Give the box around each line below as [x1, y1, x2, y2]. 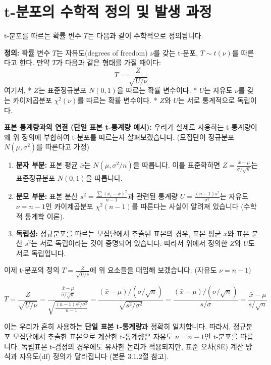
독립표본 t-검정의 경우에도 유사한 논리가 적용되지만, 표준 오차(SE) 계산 [21, 341, 244, 351]
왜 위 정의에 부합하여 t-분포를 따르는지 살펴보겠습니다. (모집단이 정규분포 [4, 131, 235, 142]
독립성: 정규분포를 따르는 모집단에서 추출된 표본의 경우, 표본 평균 [16, 228, 222, 238]
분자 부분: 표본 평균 [16, 160, 78, 170]
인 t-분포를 [204, 331, 238, 342]
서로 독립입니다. [16, 247, 66, 258]
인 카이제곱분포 [45, 201, 93, 212]
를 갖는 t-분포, [153, 47, 198, 58]
